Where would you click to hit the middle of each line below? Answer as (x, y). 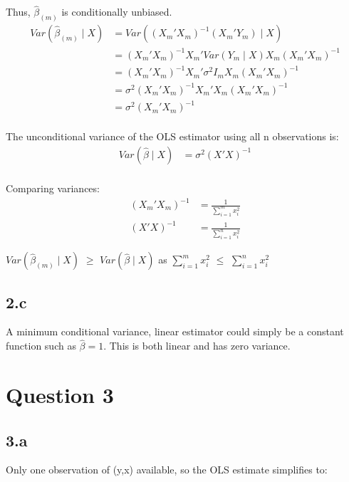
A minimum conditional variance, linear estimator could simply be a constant (175, 331)
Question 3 (60, 395)
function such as (41, 346)
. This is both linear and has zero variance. (197, 346)
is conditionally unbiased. (117, 12)
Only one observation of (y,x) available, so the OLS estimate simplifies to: (167, 470)
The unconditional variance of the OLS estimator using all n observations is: (172, 136)
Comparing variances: (53, 188)
